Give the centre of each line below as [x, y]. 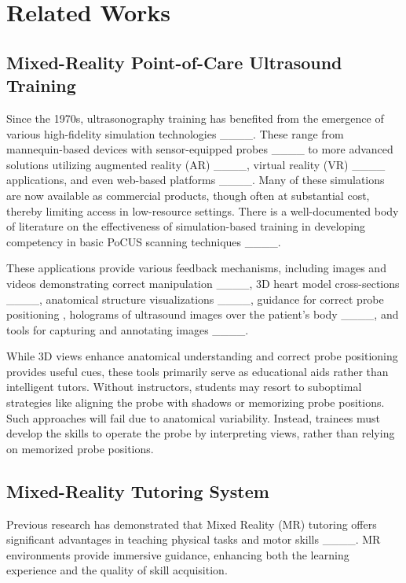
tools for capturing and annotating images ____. [128, 329]
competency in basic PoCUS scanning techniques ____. [144, 241]
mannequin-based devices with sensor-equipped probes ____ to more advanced [200, 149]
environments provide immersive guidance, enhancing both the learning [178, 554]
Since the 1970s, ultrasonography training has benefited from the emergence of [195, 118]
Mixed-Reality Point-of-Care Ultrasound [174, 62]
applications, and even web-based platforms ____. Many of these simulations [196, 180]
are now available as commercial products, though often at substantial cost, [188, 195]
